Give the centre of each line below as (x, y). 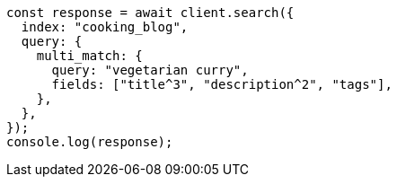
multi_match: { (89, 56)
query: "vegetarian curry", (150, 70)
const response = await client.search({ (150, 13)
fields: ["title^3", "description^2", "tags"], (222, 84)
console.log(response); (90, 142)
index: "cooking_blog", (105, 27)
